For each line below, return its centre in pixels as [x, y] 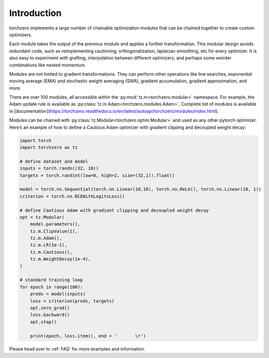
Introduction [35, 13]
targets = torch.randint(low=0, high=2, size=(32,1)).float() [97, 175]
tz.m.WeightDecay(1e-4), [61, 259]
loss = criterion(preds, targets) [72, 301]
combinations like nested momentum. [48, 65]
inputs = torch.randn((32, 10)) [59, 169]
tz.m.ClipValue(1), [54, 231]
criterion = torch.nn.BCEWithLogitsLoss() [72, 196]
